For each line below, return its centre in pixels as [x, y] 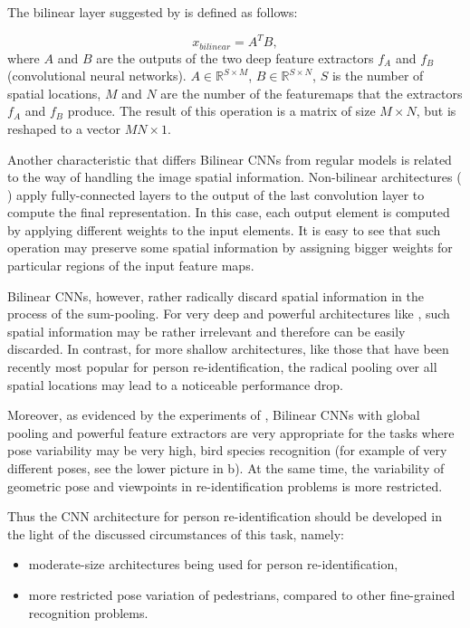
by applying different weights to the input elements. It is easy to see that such [224, 229]
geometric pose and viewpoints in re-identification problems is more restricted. [225, 485]
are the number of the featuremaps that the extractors [312, 93]
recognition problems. [88, 612]
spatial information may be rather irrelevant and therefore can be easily [206, 331]
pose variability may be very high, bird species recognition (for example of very [227, 450]
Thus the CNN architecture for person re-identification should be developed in [225, 516]
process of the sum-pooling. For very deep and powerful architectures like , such [229, 314]
